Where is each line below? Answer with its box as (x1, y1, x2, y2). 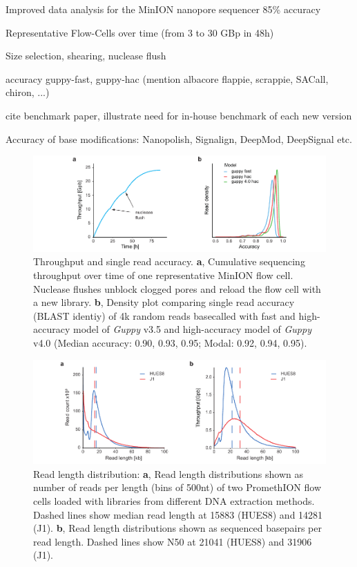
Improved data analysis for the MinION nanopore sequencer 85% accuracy (6, 2, 321, 16)
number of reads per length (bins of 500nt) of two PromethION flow (33, 480, 322, 494)
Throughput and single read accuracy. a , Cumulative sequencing (33, 254, 305, 269)
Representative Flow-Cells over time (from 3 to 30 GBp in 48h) (6, 25, 274, 39)
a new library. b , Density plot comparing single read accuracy (33, 295, 295, 309)
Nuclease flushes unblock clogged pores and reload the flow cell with (33, 281, 321, 296)
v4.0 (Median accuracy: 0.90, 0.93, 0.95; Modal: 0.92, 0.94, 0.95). (33, 335, 307, 349)
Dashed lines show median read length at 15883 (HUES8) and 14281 (33, 507, 323, 521)
